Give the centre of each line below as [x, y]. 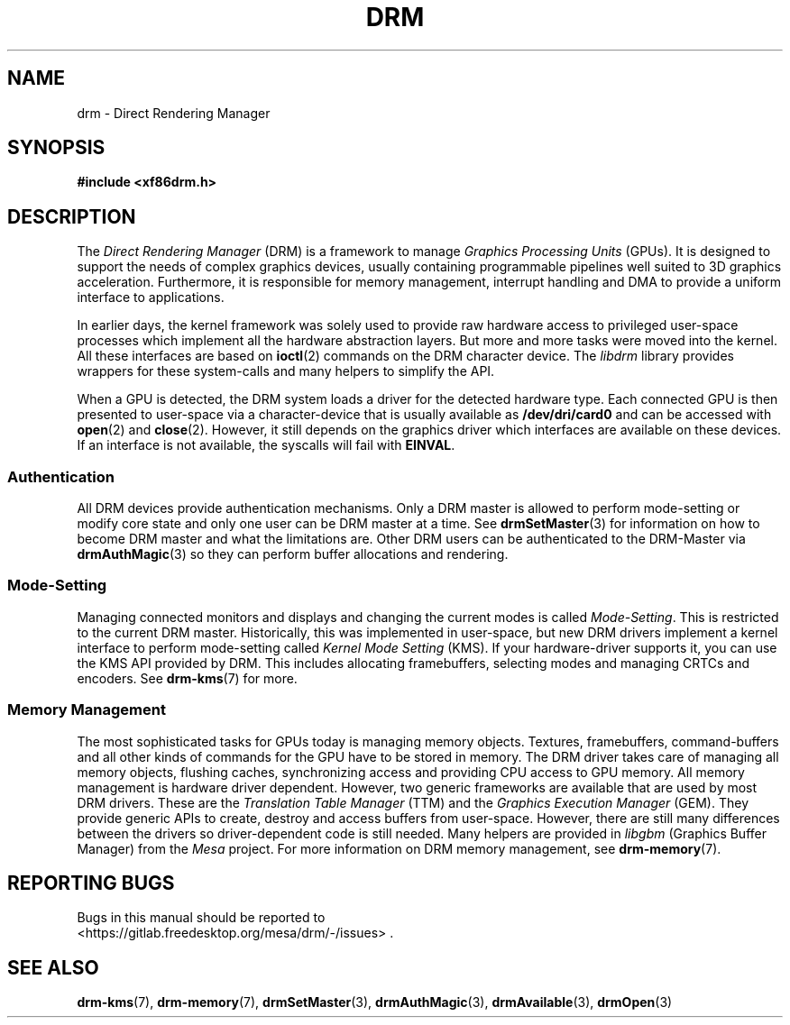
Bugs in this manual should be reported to [201, 918]
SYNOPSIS [56, 148]
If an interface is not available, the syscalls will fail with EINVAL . [266, 445]
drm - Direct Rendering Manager [174, 113]
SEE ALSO [53, 967]
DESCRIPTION [72, 216]
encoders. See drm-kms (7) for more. [187, 678]
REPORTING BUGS [91, 883]
